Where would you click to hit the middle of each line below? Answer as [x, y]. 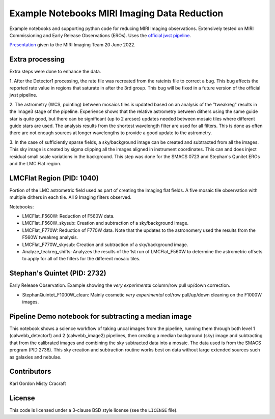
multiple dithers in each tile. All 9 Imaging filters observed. [71, 197]
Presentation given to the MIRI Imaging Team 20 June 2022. [73, 45]
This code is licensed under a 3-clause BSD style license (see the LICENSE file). [93, 410]
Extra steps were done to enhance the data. [55, 72]
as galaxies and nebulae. [35, 357]
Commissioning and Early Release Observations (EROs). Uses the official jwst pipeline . [100, 35]
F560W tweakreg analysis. [50, 237]
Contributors [30, 371]
